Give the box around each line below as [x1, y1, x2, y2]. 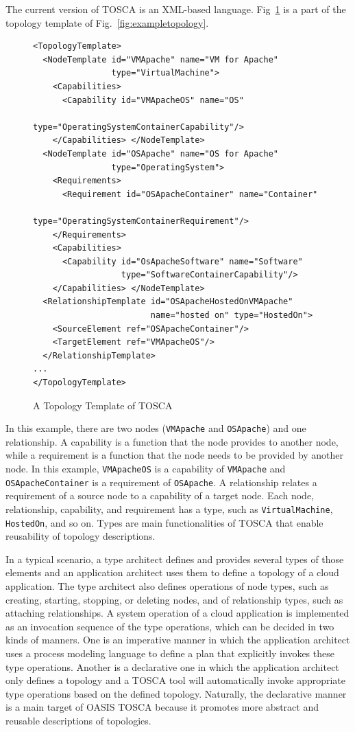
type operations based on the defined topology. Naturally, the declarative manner [5, 686, 347, 700]
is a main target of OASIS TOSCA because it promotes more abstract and [5, 700, 319, 714]
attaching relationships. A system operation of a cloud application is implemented [5, 606, 350, 620]
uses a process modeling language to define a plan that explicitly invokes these [5, 646, 334, 661]
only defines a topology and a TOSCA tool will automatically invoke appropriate [5, 673, 346, 687]
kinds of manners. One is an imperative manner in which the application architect [5, 632, 350, 647]
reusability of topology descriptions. [5, 529, 156, 543]
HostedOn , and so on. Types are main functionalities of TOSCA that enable [5, 515, 323, 529]
